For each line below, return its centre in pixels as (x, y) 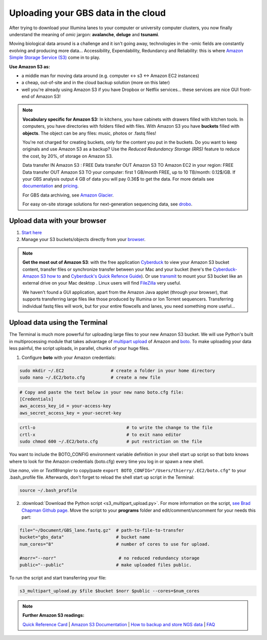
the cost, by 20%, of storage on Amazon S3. (68, 156)
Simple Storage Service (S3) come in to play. (55, 57)
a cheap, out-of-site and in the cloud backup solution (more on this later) (96, 83)
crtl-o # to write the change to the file (116, 428)
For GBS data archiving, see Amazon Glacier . (68, 195)
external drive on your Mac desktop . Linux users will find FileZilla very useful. (102, 283)
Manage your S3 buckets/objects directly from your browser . (84, 240)
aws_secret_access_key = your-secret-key (70, 413)
